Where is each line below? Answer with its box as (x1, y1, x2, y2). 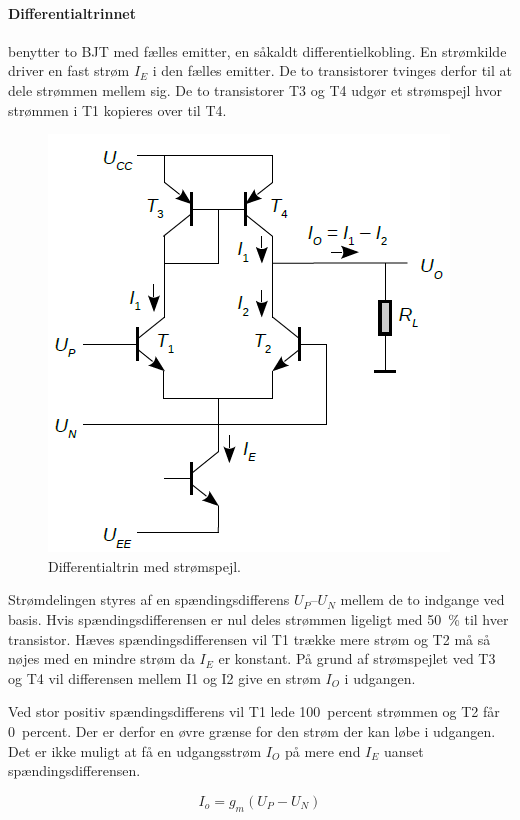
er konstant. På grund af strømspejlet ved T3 (218, 648, 496, 669)
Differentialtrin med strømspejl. (48, 555, 241, 576)
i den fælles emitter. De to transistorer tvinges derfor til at (152, 60, 513, 81)
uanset (383, 740, 424, 761)
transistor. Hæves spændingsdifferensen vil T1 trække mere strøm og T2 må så (8, 628, 491, 649)
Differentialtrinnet (8, 2, 137, 23)
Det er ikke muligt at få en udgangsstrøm (8, 740, 262, 761)
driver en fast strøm (8, 60, 130, 81)
